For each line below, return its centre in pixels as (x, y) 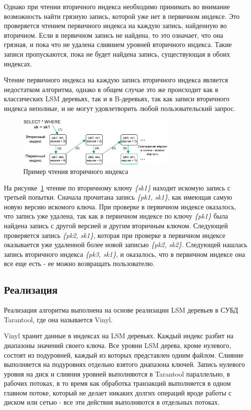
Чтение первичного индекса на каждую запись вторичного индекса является (116, 80)
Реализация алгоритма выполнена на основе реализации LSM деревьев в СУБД (121, 310)
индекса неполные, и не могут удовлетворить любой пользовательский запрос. (120, 108)
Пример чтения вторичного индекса (76, 171)
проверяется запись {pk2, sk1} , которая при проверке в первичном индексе (115, 235)
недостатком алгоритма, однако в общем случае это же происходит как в (111, 89)
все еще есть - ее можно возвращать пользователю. (79, 263)
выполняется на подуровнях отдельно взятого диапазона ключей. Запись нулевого (125, 364)
